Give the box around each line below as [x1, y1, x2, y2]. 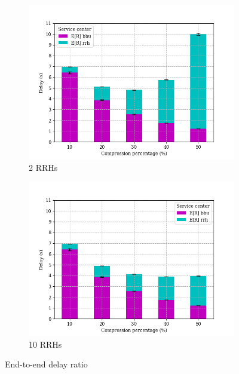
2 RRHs [29, 161, 58, 173]
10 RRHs [29, 338, 62, 350]
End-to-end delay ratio [5, 358, 88, 370]
